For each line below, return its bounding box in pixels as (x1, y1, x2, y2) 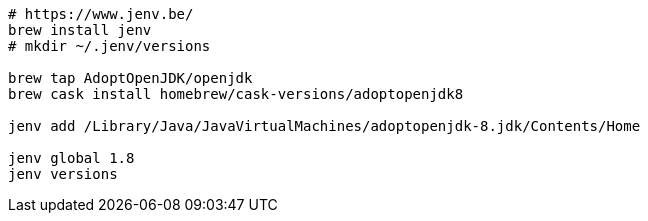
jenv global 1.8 (8, 150, 135, 166)
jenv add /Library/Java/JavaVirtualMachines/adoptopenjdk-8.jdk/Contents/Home (8, 118, 641, 134)
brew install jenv (8, 22, 152, 38)
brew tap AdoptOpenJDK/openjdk (8, 70, 253, 86)
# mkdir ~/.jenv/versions (8, 38, 211, 54)
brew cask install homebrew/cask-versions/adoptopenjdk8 (8, 86, 464, 102)
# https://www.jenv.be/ (8, 6, 194, 22)
